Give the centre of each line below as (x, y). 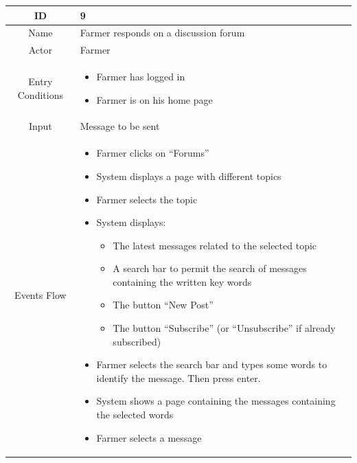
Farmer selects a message (149, 437)
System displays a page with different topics (189, 176)
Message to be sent (120, 126)
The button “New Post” (163, 305)
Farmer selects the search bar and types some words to (212, 364)
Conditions (40, 94)
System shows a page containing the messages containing (216, 401)
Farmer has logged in (141, 77)
